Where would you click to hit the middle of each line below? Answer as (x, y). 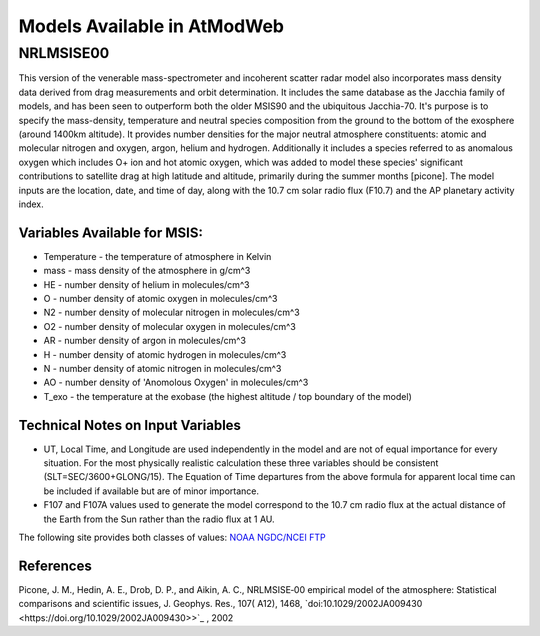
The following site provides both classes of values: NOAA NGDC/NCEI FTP (172, 537)
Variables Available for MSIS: (111, 232)
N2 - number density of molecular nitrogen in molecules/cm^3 (171, 312)
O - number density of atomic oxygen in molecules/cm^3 (160, 298)
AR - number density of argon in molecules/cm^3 (145, 341)
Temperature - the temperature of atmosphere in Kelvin (157, 256)
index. (31, 204)
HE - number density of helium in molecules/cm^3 (146, 284)
